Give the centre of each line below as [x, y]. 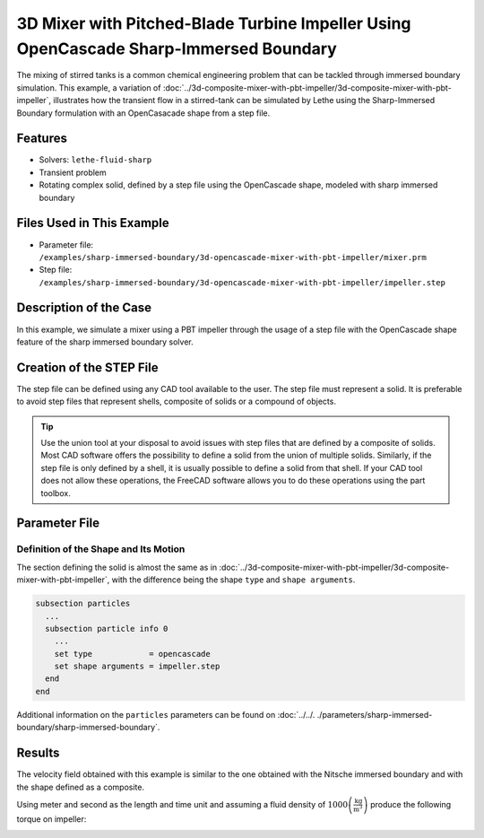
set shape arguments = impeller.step [137, 667]
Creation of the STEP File [87, 367]
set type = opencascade [132, 654]
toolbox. [56, 493]
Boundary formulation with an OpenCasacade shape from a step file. [143, 113]
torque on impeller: [52, 819]
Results [38, 753]
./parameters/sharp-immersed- [375, 714]
